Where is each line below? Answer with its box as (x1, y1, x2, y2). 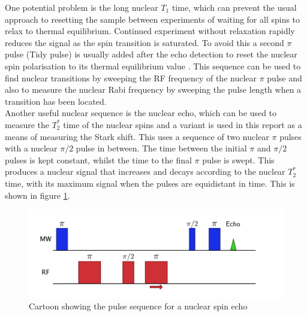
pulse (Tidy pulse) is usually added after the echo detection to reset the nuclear (5, 48, 297, 60)
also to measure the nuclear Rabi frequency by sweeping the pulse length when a (5, 83, 302, 96)
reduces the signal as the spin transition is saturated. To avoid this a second (5, 36, 284, 48)
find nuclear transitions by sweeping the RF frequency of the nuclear (5, 71, 257, 84)
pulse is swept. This (202, 153, 275, 166)
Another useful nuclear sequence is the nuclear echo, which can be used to (5, 107, 277, 119)
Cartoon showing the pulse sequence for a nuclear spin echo (29, 300, 248, 312)
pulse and (267, 71, 302, 84)
